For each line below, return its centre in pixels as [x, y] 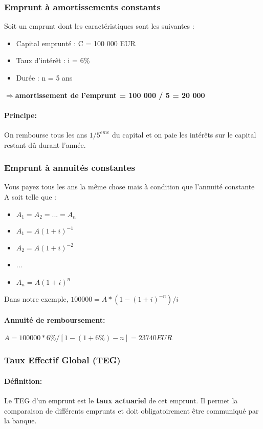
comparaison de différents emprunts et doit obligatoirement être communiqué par [131, 410]
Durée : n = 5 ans [44, 77]
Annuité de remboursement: [55, 320]
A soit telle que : [30, 196]
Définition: [23, 381]
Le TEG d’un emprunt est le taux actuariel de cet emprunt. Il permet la [121, 401]
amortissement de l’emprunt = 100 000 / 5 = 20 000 [110, 95]
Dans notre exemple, [36, 298]
